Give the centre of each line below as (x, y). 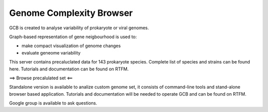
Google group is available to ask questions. (53, 103)
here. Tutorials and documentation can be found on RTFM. (69, 69)
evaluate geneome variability (51, 53)
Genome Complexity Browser (71, 13)
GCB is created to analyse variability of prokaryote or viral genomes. (79, 28)
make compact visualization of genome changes (71, 46)
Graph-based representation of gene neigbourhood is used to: (73, 37)
